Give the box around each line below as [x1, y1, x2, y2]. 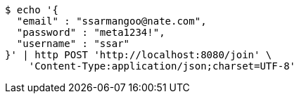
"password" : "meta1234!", [16, 27, 165, 38]
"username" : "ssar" [16, 38, 130, 49]
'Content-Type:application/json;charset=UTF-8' [28, 60, 296, 72]
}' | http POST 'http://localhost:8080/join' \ [5, 49, 272, 60]
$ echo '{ [5, 4, 58, 15]
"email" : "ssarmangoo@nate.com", [16, 15, 207, 27]
